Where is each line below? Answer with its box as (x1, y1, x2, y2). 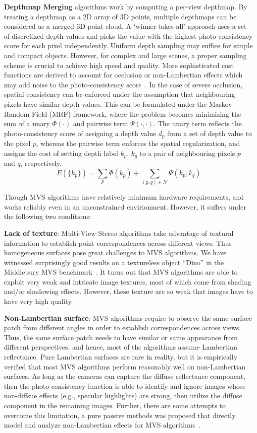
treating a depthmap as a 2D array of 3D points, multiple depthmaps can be (4, 11, 237, 21)
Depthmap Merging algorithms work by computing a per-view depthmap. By (4, 1, 247, 11)
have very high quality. (4, 296, 73, 306)
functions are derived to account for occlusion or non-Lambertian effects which (4, 70, 243, 80)
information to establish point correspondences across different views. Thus (4, 237, 232, 248)
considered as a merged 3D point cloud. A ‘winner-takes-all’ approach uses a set (4, 21, 247, 31)
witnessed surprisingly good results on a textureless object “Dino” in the (4, 257, 224, 267)
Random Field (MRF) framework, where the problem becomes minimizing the (4, 108, 241, 119)
